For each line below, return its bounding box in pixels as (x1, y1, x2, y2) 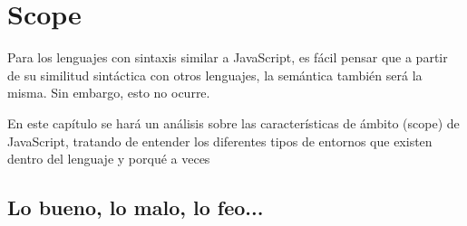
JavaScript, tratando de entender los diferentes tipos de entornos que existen (7, 131, 433, 150)
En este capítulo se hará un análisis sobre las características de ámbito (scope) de (7, 113, 460, 132)
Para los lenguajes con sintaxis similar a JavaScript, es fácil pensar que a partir (7, 48, 448, 67)
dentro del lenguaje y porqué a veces (7, 149, 210, 168)
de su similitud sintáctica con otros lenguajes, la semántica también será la (7, 65, 423, 84)
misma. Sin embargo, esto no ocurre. (7, 83, 210, 102)
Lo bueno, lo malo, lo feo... (7, 193, 264, 221)
